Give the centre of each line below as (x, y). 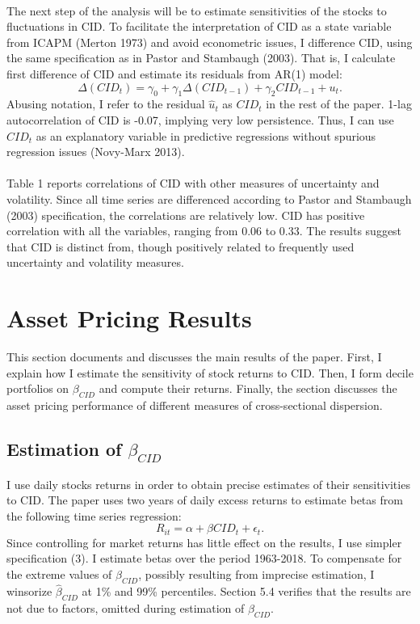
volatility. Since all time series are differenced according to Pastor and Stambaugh (209, 198)
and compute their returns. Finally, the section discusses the (248, 388)
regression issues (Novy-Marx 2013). (96, 152)
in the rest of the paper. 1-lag (339, 104)
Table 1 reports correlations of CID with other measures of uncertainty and (193, 183)
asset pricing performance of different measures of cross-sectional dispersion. (195, 405)
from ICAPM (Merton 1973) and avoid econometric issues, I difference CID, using (210, 42)
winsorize (29, 591)
